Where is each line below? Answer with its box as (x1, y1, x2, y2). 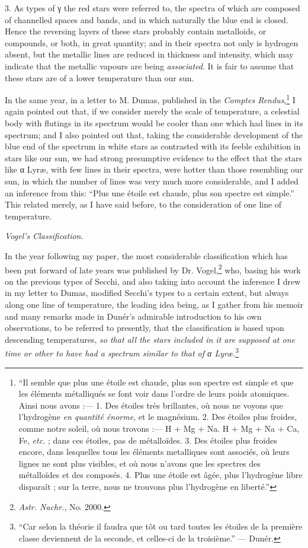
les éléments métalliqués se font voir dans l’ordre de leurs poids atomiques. (18, 387, 290, 400)
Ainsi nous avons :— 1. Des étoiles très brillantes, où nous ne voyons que (18, 399, 283, 411)
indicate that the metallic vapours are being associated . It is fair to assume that (5, 59, 294, 72)
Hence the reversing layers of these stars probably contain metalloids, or (5, 25, 267, 37)
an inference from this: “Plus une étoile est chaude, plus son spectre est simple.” (5, 186, 294, 199)
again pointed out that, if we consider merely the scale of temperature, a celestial (5, 105, 300, 117)
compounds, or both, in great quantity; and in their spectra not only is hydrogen (5, 36, 299, 49)
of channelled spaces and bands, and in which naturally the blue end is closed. (5, 13, 288, 26)
